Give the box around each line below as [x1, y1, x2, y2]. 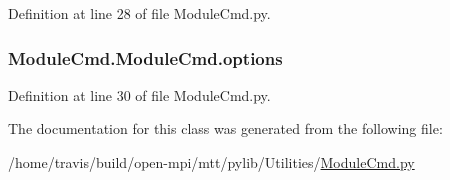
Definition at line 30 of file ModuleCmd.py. [8, 84, 271, 105]
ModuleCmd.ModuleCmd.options [8, 45, 283, 70]
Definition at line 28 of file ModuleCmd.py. [8, 3, 271, 23]
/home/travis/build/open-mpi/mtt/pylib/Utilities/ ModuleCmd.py [8, 152, 415, 172]
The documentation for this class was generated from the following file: [8, 118, 443, 139]
